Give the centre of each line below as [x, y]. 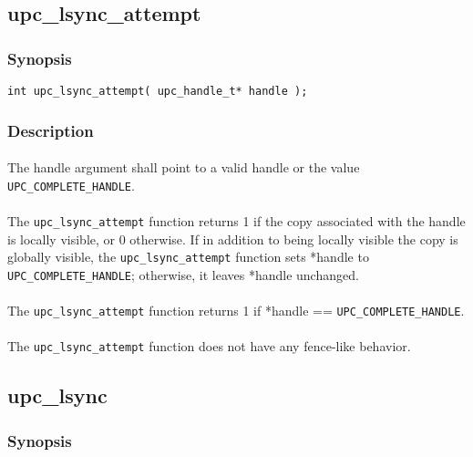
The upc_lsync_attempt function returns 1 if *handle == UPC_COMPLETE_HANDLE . [236, 311]
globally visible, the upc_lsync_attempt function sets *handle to [188, 257]
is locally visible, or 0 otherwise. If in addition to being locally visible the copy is [233, 239]
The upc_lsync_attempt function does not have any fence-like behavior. [209, 346]
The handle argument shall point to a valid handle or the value [184, 167]
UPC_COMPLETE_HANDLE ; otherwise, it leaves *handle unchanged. [183, 274]
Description [51, 130]
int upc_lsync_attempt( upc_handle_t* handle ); [158, 91]
